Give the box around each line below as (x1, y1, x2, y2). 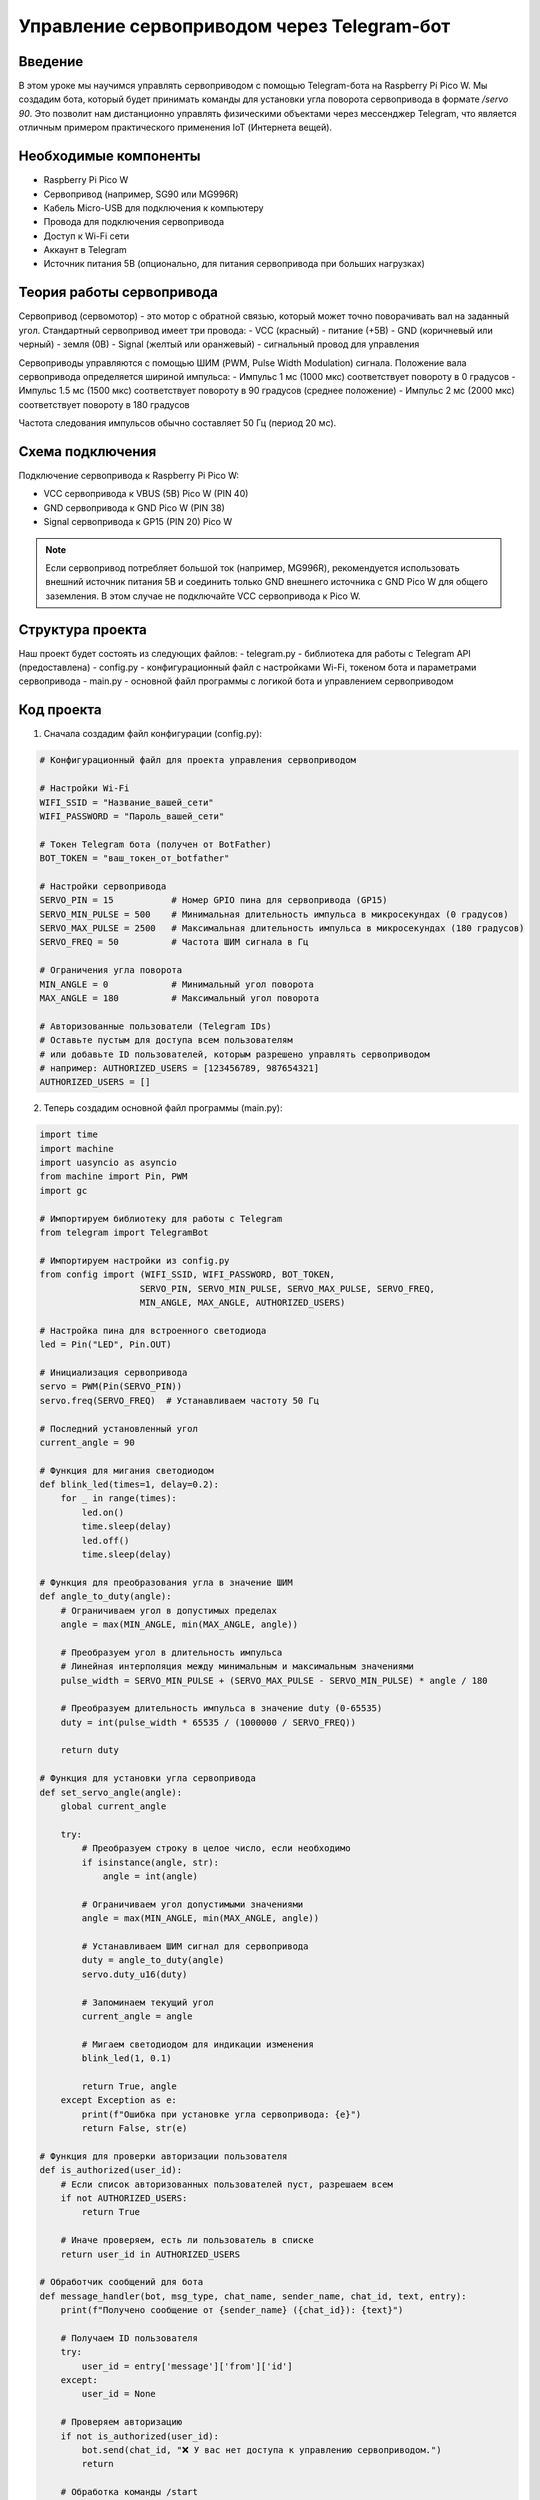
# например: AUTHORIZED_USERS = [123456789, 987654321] (39, 1062, 320, 1074)
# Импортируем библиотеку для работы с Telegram (39, 1213, 283, 1224)
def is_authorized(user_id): (39, 2165, 183, 2176)
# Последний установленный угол (39, 1423, 199, 1434)
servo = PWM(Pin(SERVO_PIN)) (39, 1381, 183, 1392)
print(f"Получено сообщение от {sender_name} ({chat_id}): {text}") (60, 2305, 404, 2316)
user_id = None (81, 2388, 157, 2400)
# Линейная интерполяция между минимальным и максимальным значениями (60, 1661, 415, 1672)
